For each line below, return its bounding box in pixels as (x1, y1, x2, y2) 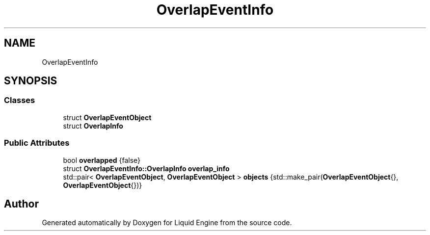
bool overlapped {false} (63, 156, 141, 164)
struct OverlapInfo (63, 121, 123, 130)
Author (4, 197, 39, 210)
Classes (4, 95, 35, 105)
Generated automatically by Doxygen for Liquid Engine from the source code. (42, 218, 292, 227)
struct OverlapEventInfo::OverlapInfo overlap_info (63, 164, 230, 173)
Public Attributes (4, 138, 70, 148)
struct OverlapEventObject (63, 113, 152, 122)
